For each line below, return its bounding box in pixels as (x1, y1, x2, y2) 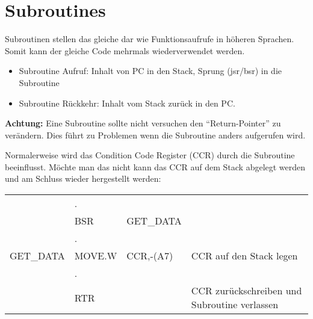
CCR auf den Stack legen (191, 249, 298, 263)
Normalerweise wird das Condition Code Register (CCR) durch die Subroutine (5, 149, 295, 161)
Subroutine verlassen (191, 297, 279, 312)
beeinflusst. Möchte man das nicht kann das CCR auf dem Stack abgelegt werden (5, 160, 306, 173)
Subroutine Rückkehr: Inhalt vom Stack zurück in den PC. (19, 96, 235, 109)
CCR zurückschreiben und (191, 283, 302, 298)
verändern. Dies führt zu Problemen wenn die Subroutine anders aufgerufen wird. (5, 128, 306, 141)
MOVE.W (74, 249, 117, 263)
